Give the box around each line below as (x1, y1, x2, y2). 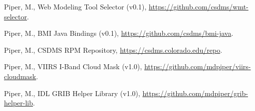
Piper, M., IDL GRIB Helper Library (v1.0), (4, 88, 140, 98)
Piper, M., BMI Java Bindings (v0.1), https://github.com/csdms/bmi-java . (4, 28, 234, 38)
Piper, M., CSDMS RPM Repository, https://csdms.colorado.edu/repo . (4, 44, 223, 55)
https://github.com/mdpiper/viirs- (144, 61, 251, 72)
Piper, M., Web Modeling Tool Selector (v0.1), (4, 1, 147, 11)
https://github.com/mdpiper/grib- (142, 88, 248, 98)
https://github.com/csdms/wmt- (149, 1, 249, 11)
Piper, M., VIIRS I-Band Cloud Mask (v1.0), (4, 61, 142, 72)
